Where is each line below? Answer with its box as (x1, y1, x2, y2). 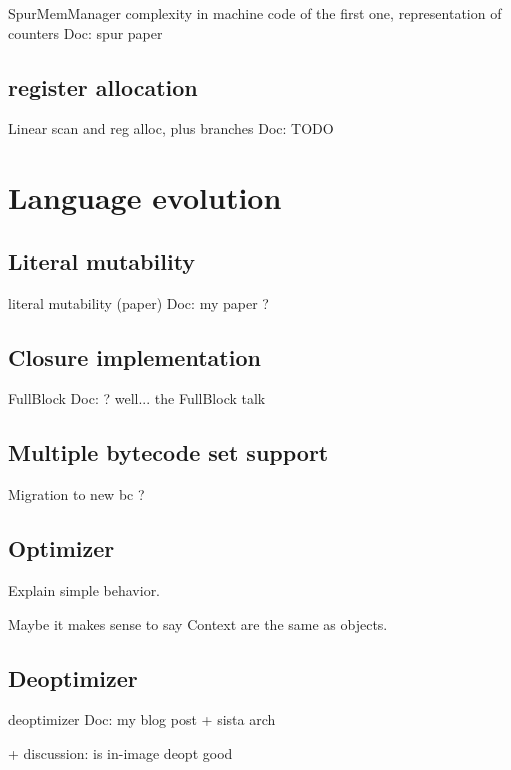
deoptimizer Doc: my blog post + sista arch (8, 709, 276, 730)
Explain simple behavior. (8, 579, 161, 600)
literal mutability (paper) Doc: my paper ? (8, 292, 269, 313)
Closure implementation (8, 341, 261, 372)
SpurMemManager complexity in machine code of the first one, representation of (8, 3, 502, 23)
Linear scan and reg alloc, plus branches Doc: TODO (8, 118, 334, 139)
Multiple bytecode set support (8, 437, 329, 468)
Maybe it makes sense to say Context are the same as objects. (8, 613, 388, 634)
